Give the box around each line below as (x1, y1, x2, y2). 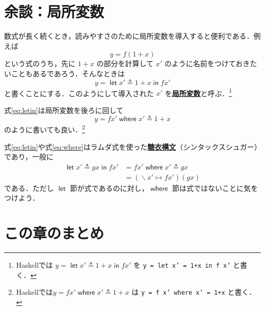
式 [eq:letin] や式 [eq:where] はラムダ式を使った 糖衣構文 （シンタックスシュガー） (4, 141, 258, 152)
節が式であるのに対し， (70, 182, 149, 193)
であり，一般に (4, 151, 54, 162)
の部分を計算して (96, 58, 154, 69)
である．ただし (4, 182, 54, 193)
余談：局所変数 (4, 1, 104, 22)
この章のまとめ (4, 222, 104, 243)
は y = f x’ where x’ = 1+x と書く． (131, 287, 256, 297)
